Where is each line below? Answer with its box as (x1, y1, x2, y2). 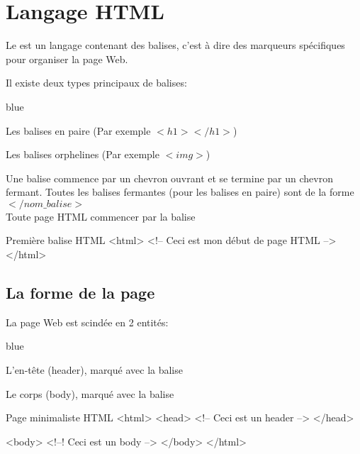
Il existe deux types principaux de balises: (6, 75, 187, 90)
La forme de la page (6, 282, 155, 304)
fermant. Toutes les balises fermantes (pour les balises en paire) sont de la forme (6, 184, 354, 199)
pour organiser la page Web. (6, 51, 128, 66)
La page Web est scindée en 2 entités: (6, 314, 169, 329)
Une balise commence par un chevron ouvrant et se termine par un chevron (6, 170, 333, 185)
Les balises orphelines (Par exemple (6, 147, 159, 162)
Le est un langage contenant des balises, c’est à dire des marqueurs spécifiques (6, 38, 345, 52)
